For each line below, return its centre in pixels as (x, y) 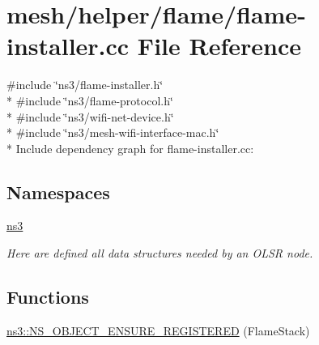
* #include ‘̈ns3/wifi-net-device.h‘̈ (90, 116)
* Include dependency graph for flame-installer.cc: (130, 148)
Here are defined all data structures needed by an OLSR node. (160, 253)
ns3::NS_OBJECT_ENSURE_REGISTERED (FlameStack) (158, 330)
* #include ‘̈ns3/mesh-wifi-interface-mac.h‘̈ (113, 132)
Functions (48, 297)
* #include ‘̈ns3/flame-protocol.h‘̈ (90, 100)
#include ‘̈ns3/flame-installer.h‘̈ (85, 85)
